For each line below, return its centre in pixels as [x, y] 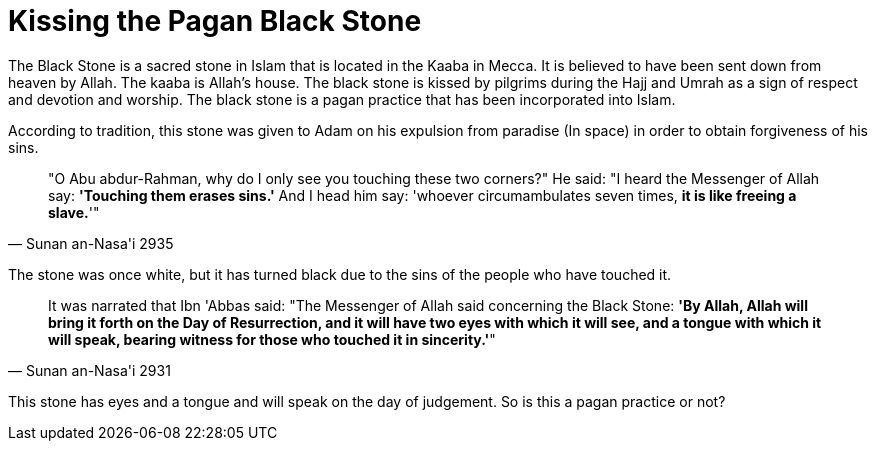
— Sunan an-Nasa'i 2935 [91, 243]
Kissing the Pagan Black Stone [215, 21]
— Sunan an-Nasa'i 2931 [89, 370]
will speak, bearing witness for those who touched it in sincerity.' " [272, 339]
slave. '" [74, 212]
